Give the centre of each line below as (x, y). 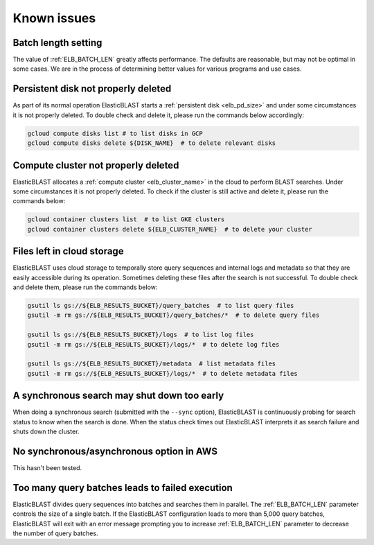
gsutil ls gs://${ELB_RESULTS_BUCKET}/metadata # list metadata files (152, 364)
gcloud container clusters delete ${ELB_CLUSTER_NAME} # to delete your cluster (170, 229)
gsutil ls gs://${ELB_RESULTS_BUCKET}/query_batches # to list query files (161, 306)
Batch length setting (57, 43)
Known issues (54, 18)
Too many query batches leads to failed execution (123, 488)
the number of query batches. (55, 533)
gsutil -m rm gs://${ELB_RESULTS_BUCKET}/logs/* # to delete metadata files (162, 373)
